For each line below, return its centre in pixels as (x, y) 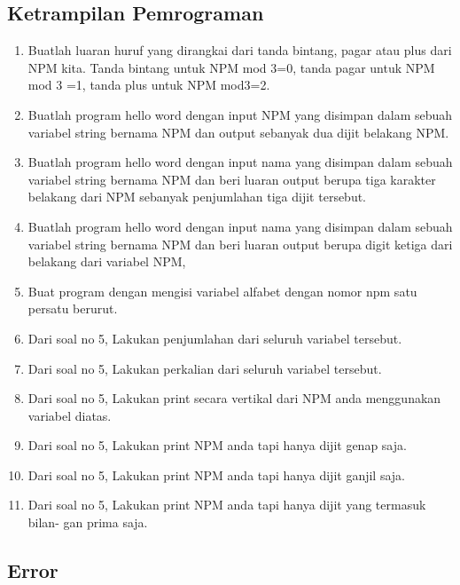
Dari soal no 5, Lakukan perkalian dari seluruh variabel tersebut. (205, 368)
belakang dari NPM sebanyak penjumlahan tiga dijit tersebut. (197, 197)
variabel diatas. (70, 415)
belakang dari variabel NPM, (107, 261)
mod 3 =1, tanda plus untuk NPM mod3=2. (149, 85)
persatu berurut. (73, 308)
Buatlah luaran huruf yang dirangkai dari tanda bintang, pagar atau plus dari (240, 50)
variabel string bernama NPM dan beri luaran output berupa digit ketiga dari (240, 244)
